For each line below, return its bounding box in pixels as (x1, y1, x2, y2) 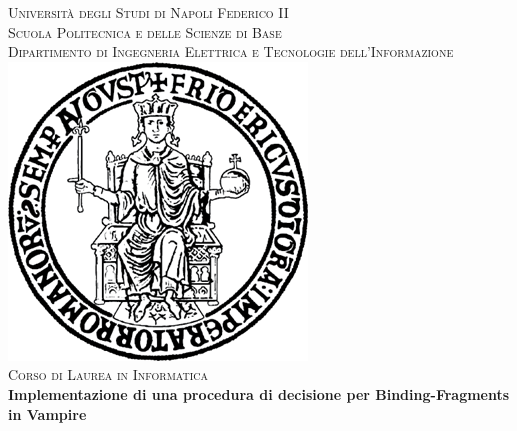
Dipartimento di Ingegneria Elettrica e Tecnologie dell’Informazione (8, 41, 454, 62)
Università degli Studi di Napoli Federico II (8, 2, 289, 22)
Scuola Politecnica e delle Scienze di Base (8, 21, 282, 42)
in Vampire (8, 403, 87, 424)
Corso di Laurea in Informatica (8, 364, 209, 385)
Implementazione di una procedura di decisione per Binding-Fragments (8, 383, 510, 404)
